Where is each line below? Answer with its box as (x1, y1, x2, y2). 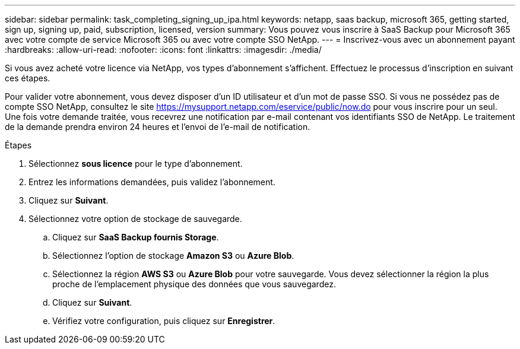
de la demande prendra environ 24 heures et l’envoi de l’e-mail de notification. (5, 122, 310, 132)
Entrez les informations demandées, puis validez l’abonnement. (28, 177, 275, 187)
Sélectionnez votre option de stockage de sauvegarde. (28, 214, 242, 224)
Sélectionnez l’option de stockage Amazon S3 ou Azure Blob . (52, 250, 294, 261)
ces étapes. (5, 73, 50, 83)
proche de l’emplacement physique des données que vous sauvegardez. (52, 279, 336, 289)
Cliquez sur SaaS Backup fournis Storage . (52, 232, 219, 242)
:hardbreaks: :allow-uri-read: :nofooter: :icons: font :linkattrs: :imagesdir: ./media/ (5, 45, 322, 55)
